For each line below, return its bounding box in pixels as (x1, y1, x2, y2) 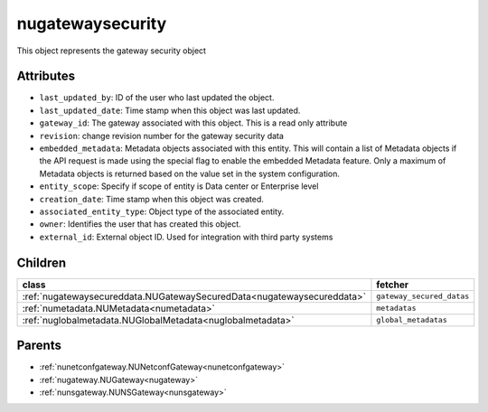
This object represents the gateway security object (16, 45, 207, 56)
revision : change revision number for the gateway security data (39, 130, 285, 141)
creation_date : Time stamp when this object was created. (39, 193, 264, 204)
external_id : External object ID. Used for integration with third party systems (39, 231, 333, 242)
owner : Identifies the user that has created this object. (39, 219, 241, 229)
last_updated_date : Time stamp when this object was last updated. (39, 105, 301, 116)
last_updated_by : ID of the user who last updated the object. (39, 92, 275, 103)
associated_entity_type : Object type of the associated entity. (39, 206, 285, 217)
